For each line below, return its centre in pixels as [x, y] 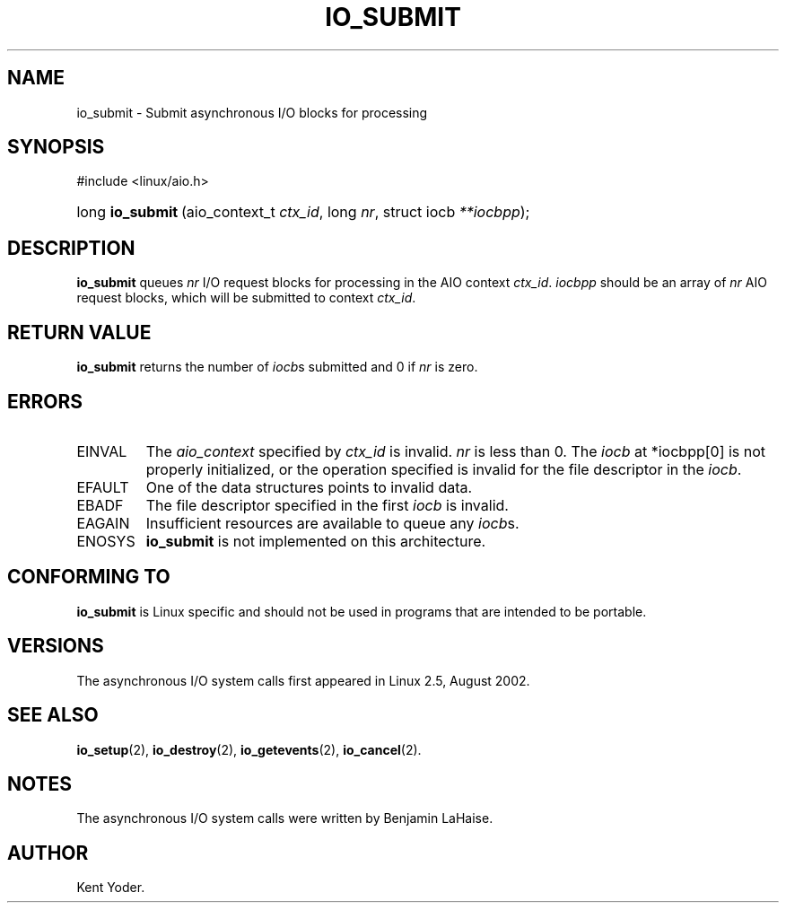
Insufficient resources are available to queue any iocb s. [332, 523]
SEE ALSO [53, 715]
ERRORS [45, 401]
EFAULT [103, 487]
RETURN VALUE [79, 332]
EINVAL [102, 451]
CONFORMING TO [89, 577]
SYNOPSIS [56, 147]
